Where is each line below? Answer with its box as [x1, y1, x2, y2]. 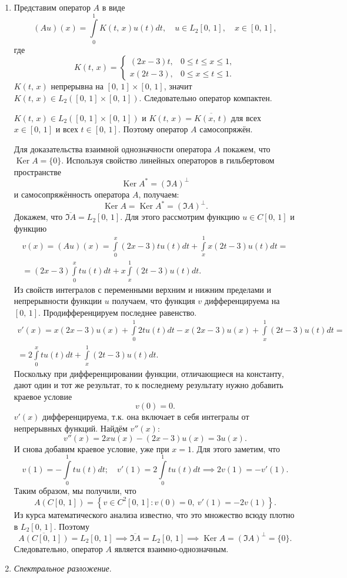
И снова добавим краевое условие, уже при [14, 442, 169, 455]
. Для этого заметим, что [192, 442, 281, 455]
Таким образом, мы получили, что [14, 485, 136, 497]
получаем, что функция [112, 295, 195, 307]
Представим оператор [14, 1, 91, 13]
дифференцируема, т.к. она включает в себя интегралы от [42, 410, 249, 423]
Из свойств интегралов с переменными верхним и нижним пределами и [14, 283, 271, 295]
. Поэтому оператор [118, 123, 188, 135]
